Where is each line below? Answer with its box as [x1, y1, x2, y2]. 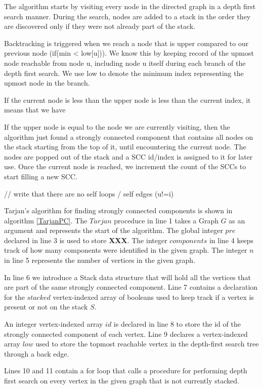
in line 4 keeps [209, 235, 254, 245]
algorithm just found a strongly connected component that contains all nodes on [4, 131, 253, 142]
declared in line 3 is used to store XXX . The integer [4, 235, 167, 245]
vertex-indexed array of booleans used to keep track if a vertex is [53, 291, 254, 302]
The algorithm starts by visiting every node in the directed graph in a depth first [4, 1, 256, 11]
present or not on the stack [4, 301, 88, 312]
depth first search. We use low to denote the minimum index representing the [4, 67, 244, 78]
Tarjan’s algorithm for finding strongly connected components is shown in [4, 205, 233, 216]
